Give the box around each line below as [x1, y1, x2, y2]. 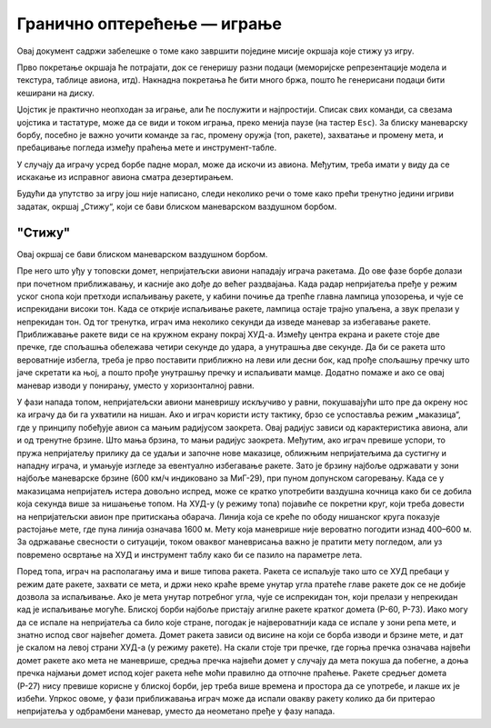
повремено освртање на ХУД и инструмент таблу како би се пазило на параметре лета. [16, 549, 363, 560]
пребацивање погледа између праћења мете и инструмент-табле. [16, 142, 277, 154]
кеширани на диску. [16, 87, 95, 98]
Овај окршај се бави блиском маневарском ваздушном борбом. [16, 248, 268, 259]
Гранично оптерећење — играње [16, 14, 282, 34]
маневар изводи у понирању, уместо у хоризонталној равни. [16, 380, 255, 391]
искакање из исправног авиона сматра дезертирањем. [16, 172, 234, 183]
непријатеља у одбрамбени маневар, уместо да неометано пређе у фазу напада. [16, 705, 336, 717]
